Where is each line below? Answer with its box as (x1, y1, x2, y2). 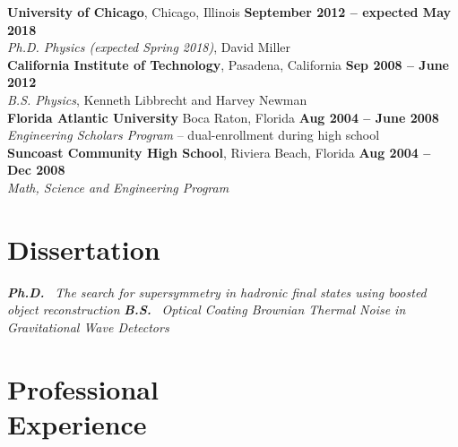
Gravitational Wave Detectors (7, 317, 169, 336)
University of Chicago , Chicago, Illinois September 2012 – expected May (7, 3, 452, 21)
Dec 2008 (7, 160, 65, 179)
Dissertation (7, 230, 160, 267)
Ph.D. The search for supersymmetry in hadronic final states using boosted (7, 282, 427, 301)
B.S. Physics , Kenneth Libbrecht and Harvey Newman (7, 90, 307, 108)
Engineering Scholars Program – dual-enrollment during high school (7, 125, 380, 144)
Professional (7, 370, 159, 407)
